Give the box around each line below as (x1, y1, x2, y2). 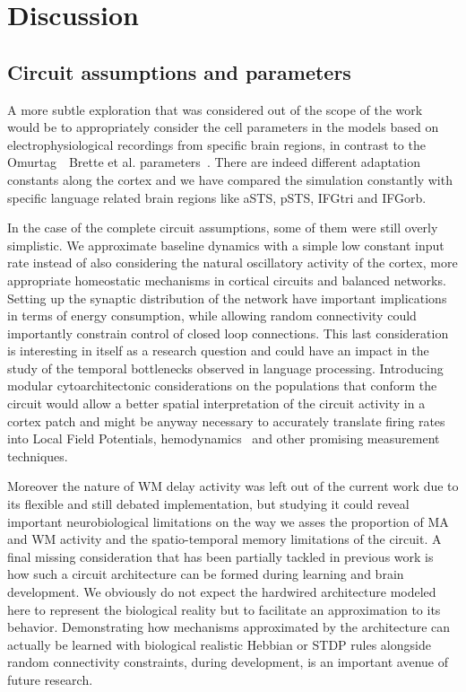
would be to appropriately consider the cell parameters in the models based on (7, 118, 439, 136)
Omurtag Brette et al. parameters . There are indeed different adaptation (7, 153, 421, 171)
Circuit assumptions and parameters (7, 57, 351, 85)
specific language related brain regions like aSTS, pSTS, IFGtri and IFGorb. (7, 188, 427, 206)
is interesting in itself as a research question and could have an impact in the (7, 341, 429, 360)
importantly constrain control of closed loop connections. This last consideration (7, 323, 449, 342)
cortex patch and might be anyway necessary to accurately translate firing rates (7, 411, 445, 430)
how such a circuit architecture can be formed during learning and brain (7, 565, 404, 583)
